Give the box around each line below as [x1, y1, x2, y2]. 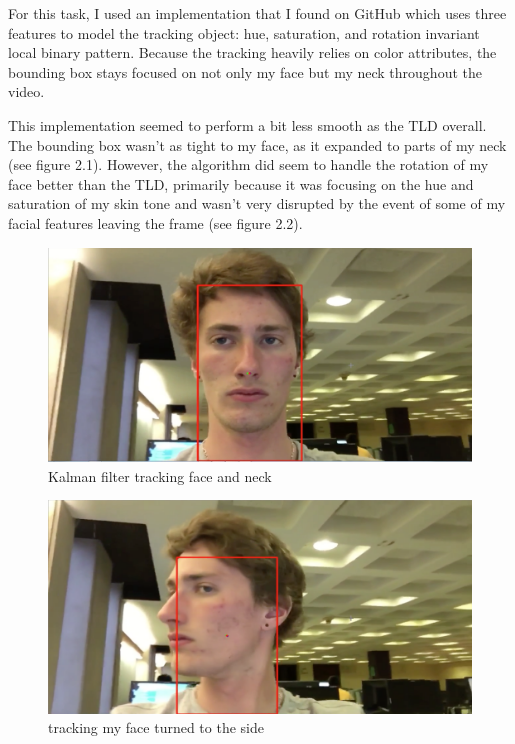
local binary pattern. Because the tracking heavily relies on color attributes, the [8, 42, 497, 63]
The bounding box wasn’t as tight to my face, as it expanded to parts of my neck [8, 134, 507, 155]
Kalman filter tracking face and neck [48, 465, 272, 486]
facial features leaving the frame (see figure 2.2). [8, 212, 303, 233]
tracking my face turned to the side [48, 717, 264, 738]
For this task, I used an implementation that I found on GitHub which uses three [8, 3, 507, 23]
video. [8, 81, 45, 102]
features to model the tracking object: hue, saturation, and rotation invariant [8, 22, 480, 43]
